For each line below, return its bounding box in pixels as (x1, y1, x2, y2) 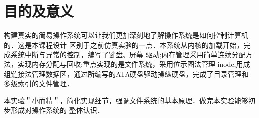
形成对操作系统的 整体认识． (10, 105, 104, 115)
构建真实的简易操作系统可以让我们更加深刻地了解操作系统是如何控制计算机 (4, 30, 248, 40)
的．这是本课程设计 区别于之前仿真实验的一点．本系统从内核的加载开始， (4, 39, 244, 50)
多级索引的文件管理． (4, 78, 74, 89)
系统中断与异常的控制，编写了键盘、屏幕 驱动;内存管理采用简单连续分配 (10, 49, 246, 59)
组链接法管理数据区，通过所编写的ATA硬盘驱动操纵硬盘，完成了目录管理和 (4, 68, 249, 79)
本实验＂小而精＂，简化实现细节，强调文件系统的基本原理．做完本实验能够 (4, 95, 248, 105)
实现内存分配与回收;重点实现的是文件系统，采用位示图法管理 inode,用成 (17, 59, 250, 69)
